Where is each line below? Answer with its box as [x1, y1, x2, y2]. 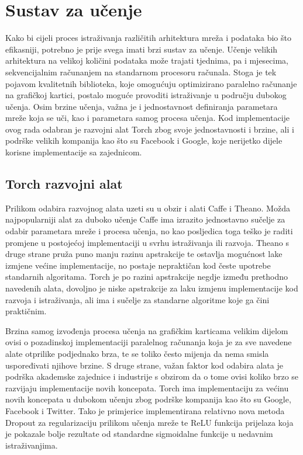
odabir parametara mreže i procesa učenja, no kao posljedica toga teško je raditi [5, 225, 293, 237]
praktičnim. [5, 305, 47, 317]
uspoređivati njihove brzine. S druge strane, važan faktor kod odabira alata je [5, 359, 283, 371]
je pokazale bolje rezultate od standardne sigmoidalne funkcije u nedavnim [5, 428, 273, 440]
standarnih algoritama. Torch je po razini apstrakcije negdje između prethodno [5, 270, 288, 283]
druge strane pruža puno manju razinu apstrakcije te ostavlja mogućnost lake [5, 248, 283, 260]
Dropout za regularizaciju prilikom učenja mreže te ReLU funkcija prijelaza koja [5, 416, 294, 428]
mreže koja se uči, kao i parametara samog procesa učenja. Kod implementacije [5, 112, 290, 124]
